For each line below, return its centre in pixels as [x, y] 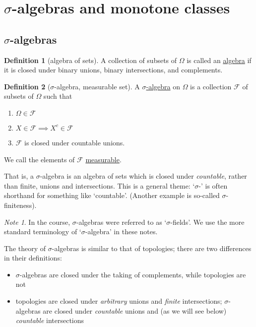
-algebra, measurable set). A [97, 86]
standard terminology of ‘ [43, 231]
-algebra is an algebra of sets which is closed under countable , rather [143, 176]
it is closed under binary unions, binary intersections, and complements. [113, 70]
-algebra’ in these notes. [121, 231]
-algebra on [163, 86]
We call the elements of [39, 159]
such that [58, 96]
